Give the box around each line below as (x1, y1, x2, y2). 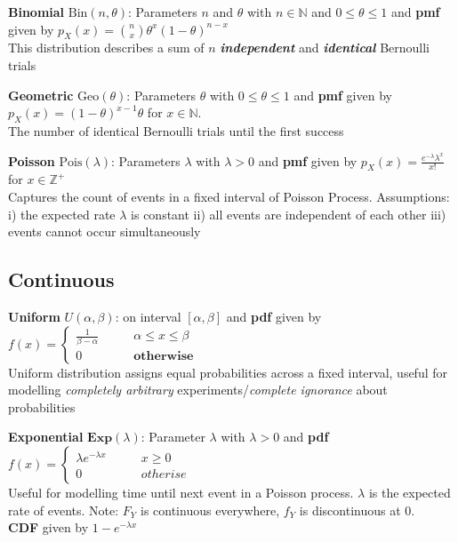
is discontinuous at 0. (299, 500, 415, 519)
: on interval (115, 307, 181, 325)
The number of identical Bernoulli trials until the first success (8, 121, 344, 139)
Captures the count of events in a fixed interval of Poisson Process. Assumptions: (8, 187, 450, 205)
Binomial (8, 3, 65, 20)
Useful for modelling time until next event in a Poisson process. (8, 482, 354, 501)
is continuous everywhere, (140, 500, 280, 519)
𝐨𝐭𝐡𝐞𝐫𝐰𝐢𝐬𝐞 (133, 350, 194, 363)
